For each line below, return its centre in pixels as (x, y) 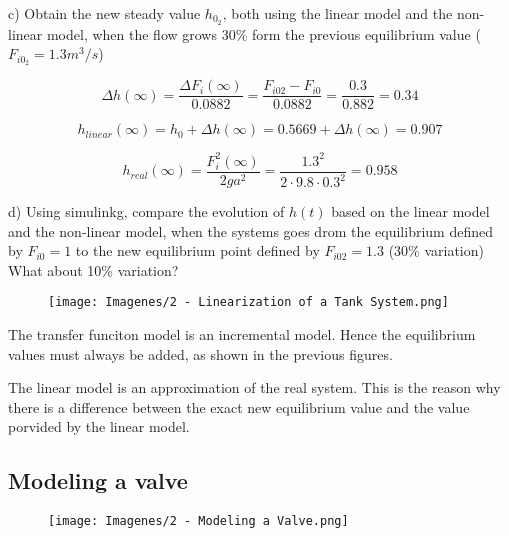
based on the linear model (410, 210)
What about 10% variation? (93, 269)
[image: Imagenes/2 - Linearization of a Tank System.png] (248, 302)
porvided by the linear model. (99, 426)
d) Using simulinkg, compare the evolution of (146, 210)
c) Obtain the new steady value (104, 13)
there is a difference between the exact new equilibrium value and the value (239, 406)
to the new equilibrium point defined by (197, 250)
